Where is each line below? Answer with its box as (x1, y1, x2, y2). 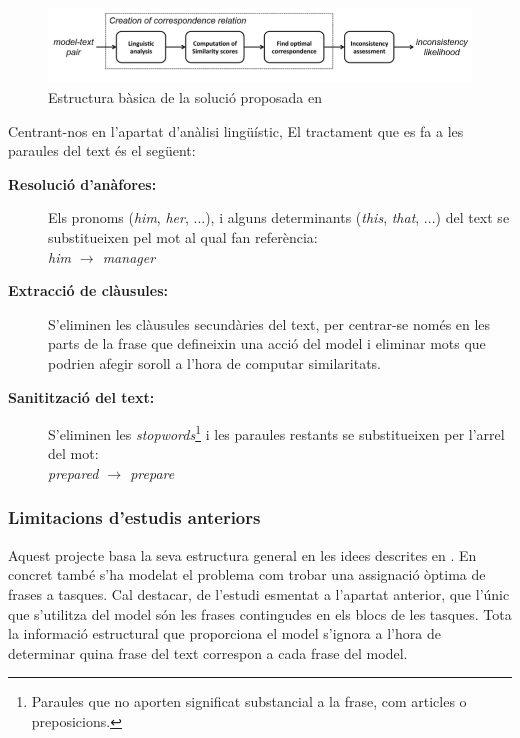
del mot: (48, 443, 99, 464)
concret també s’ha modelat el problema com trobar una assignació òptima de (8, 564, 486, 585)
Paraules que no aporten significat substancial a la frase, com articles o (31, 691, 467, 712)
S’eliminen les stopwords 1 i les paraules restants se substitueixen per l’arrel (48, 421, 505, 444)
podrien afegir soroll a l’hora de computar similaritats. (48, 352, 382, 373)
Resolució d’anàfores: (8, 173, 157, 194)
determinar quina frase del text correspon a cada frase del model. (8, 642, 408, 663)
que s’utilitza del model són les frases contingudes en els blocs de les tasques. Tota (8, 603, 512, 624)
